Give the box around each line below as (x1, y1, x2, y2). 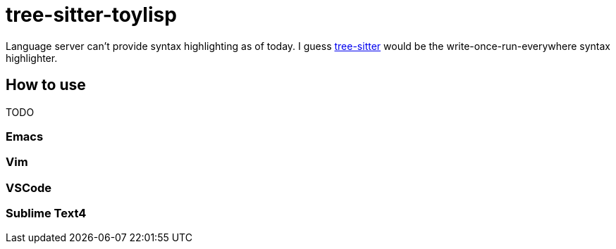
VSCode (6, 180, 52, 195)
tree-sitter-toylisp (6, 3, 177, 27)
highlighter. (6, 51, 58, 64)
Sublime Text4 (6, 206, 87, 221)
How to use (6, 76, 86, 94)
